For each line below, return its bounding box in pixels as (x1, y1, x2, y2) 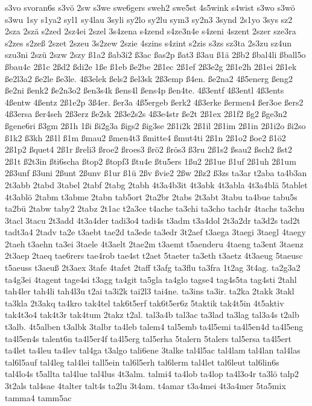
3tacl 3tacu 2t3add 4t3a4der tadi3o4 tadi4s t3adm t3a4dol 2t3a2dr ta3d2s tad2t (5, 214, 301, 226)
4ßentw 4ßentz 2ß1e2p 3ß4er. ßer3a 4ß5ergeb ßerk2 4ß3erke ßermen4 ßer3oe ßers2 (5, 95, 304, 108)
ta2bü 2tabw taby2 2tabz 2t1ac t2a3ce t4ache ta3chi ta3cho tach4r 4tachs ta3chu (5, 202, 305, 215)
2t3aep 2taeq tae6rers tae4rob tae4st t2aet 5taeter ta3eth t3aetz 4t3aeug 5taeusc (5, 249, 303, 262)
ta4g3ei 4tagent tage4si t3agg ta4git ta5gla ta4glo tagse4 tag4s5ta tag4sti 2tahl (5, 273, 297, 285)
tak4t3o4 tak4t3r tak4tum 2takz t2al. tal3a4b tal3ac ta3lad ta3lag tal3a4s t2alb (5, 308, 299, 321)
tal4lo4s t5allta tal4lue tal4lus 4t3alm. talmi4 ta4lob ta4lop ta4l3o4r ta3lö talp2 (5, 367, 299, 380)
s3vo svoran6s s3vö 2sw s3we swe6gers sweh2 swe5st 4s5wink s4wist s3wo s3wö (5, 1, 295, 13)
